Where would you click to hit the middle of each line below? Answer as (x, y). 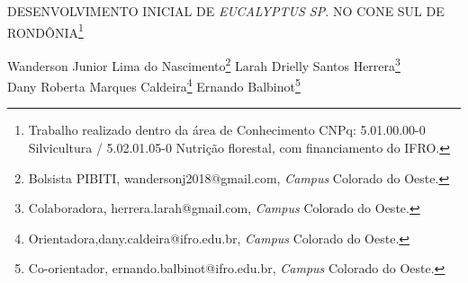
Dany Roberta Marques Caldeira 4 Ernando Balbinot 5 (154, 85)
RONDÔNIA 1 (45, 31)
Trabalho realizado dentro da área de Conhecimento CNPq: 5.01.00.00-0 (227, 130)
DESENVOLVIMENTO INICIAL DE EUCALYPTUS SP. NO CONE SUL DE (226, 11)
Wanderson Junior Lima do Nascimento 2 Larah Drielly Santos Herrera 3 (204, 64)
